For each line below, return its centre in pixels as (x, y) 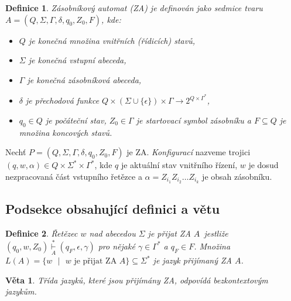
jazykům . (21, 291)
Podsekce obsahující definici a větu (113, 209)
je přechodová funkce (63, 100)
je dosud (263, 165)
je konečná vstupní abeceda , (77, 60)
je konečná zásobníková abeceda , (84, 79)
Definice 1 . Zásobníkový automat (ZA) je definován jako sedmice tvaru (134, 8)
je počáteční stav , (76, 120)
